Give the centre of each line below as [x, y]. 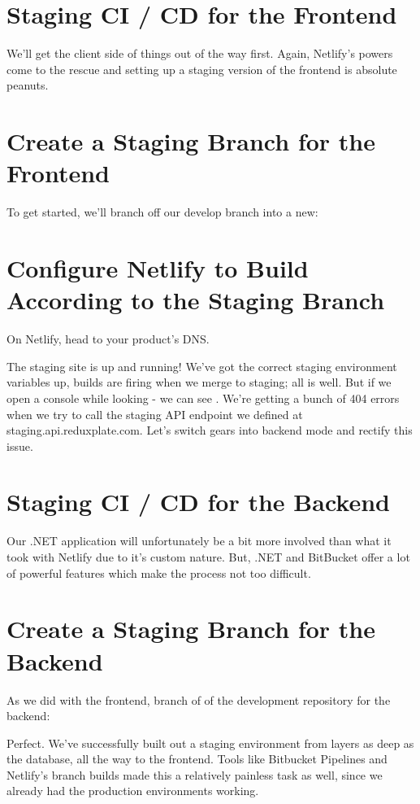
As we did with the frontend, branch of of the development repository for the [199, 699]
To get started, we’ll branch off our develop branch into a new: [162, 212]
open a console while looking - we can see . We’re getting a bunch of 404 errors [203, 398]
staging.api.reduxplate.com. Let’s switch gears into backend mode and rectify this [210, 430]
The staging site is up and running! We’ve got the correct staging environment [202, 366]
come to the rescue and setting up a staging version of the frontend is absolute [202, 69]
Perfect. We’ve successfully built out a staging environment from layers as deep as [210, 743]
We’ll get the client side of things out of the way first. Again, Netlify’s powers [200, 53]
